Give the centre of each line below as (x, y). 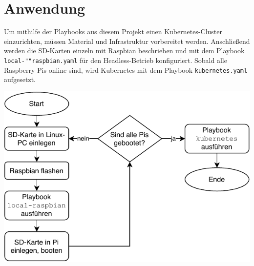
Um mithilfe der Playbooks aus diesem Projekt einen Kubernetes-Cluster (113, 31)
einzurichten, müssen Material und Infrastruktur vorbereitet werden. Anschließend (127, 41)
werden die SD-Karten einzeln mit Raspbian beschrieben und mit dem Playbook (124, 51)
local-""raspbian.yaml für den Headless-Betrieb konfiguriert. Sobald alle (116, 60)
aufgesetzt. (20, 79)
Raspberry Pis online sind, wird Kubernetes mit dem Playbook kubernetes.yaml (126, 70)
